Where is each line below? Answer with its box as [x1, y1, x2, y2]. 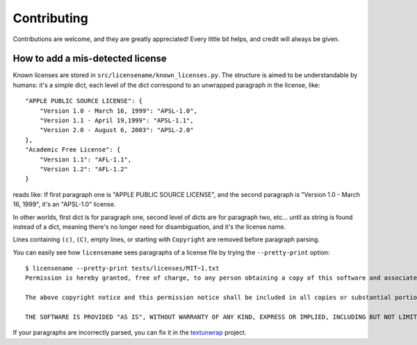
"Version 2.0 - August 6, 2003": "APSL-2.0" [39, 126, 194, 134]
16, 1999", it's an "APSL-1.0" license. [13, 200, 116, 209]
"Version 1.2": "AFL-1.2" [39, 165, 129, 173]
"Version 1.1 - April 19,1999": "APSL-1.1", [39, 117, 194, 125]
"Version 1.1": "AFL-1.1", [39, 155, 132, 163]
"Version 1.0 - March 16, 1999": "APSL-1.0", [39, 106, 198, 115]
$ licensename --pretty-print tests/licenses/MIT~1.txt [25, 264, 220, 273]
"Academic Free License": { [25, 146, 121, 154]
